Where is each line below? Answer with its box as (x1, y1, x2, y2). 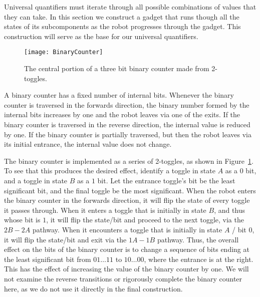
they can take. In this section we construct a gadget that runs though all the (4, 11, 239, 22)
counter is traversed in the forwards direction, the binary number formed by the (4, 99, 249, 110)
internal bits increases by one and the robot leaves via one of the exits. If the (4, 109, 240, 120)
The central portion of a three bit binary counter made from (24, 63, 209, 74)
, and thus (214, 204, 245, 215)
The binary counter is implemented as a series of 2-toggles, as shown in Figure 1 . (4, 155, 253, 166)
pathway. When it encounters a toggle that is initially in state (32, 224, 222, 234)
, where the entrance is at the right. (144, 253, 253, 264)
